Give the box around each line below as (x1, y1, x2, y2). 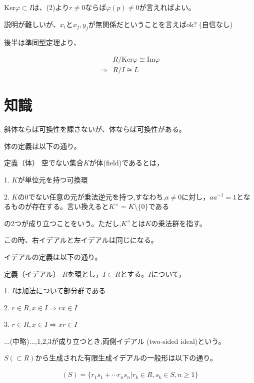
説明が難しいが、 (4, 19, 60, 29)
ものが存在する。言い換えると (10, 201, 109, 212)
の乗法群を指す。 (151, 218, 206, 228)
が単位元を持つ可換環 (17, 174, 88, 184)
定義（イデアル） (4, 268, 60, 279)
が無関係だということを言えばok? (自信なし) (88, 19, 233, 29)
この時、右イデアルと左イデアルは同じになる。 (4, 235, 158, 245)
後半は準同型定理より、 (4, 37, 81, 48)
